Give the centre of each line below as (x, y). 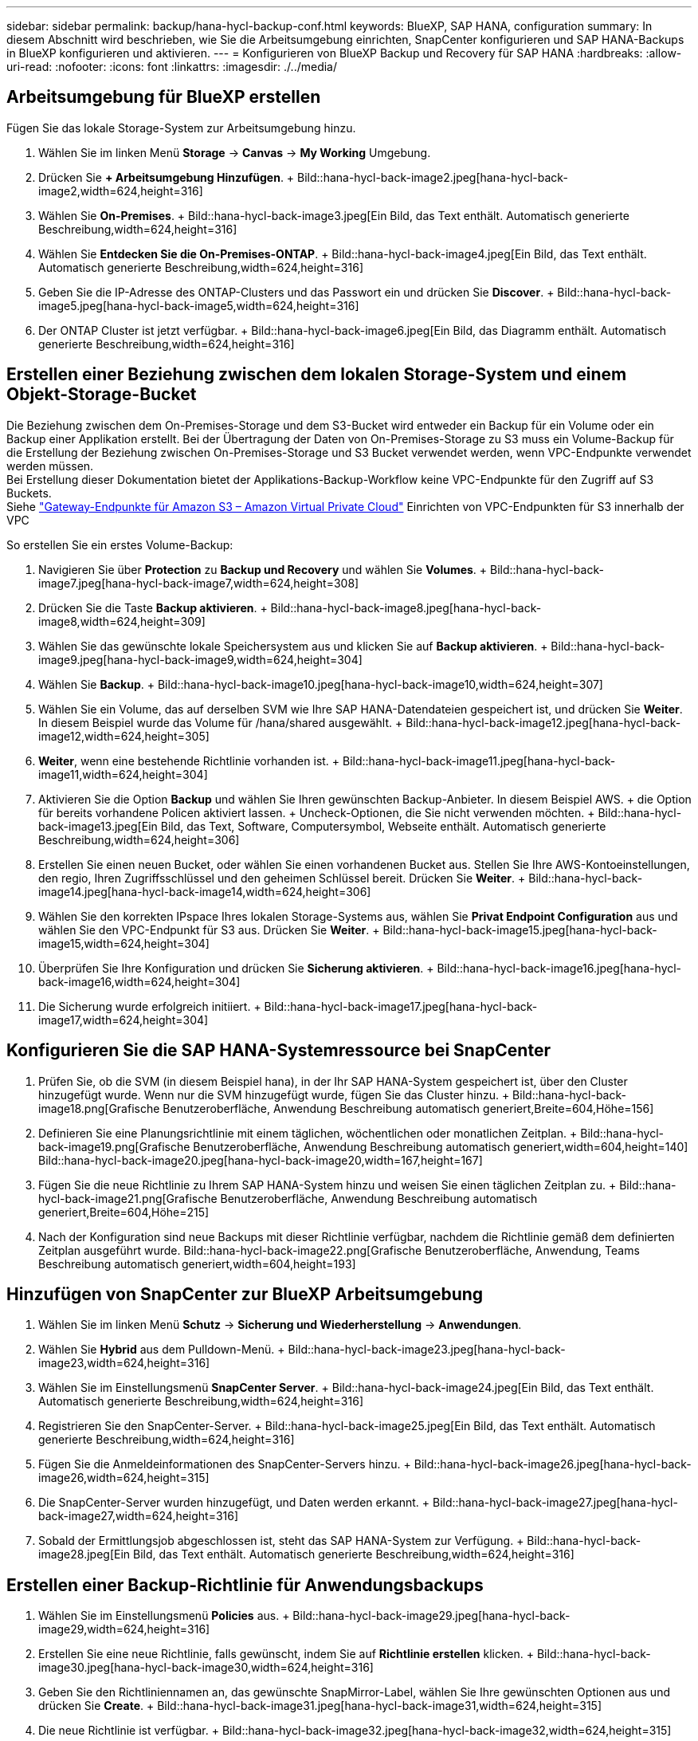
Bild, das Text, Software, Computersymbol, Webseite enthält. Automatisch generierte (383, 826)
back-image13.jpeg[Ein (98, 826)
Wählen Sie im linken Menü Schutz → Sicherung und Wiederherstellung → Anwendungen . (280, 1325)
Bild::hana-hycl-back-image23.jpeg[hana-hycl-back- (427, 1350)
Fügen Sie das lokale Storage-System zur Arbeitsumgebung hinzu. (181, 128)
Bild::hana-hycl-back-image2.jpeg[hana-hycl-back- (433, 177)
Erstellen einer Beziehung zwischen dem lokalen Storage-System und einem (317, 375)
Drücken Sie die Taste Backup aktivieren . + (153, 607)
